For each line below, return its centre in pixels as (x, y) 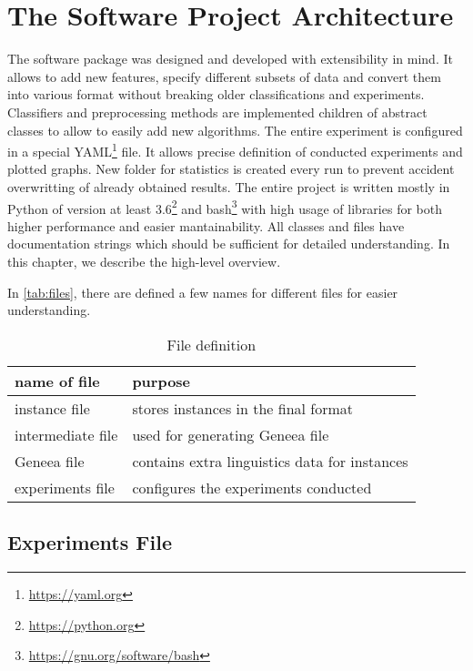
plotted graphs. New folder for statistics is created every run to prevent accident (231, 169)
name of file (57, 381)
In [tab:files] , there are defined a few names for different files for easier (203, 292)
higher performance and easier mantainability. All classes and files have (206, 225)
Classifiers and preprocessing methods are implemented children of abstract (217, 112)
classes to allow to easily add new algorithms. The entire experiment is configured (235, 130)
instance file (52, 408)
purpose (161, 381)
